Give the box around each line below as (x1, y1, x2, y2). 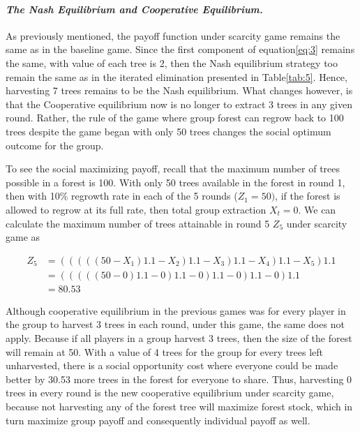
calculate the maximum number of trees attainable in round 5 (6, 216, 270, 230)
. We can (298, 202, 336, 216)
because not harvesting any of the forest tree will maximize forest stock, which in (6, 399, 353, 413)
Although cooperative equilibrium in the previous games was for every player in (6, 303, 346, 318)
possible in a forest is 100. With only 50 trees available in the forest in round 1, (6, 174, 345, 189)
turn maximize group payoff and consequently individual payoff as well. (6, 412, 310, 427)
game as (6, 230, 40, 244)
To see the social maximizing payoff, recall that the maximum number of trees (6, 161, 340, 176)
